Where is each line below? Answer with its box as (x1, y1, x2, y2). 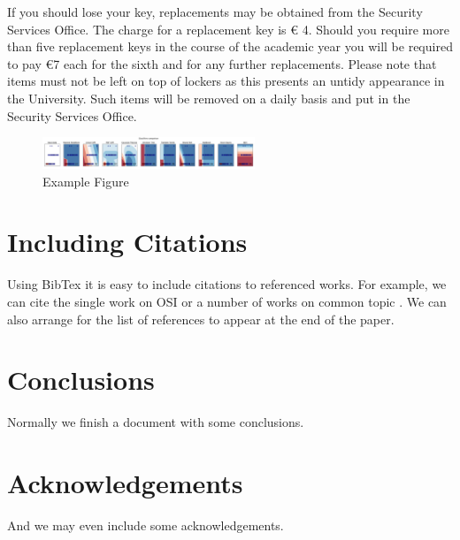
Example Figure (42, 171, 129, 190)
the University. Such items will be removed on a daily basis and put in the (7, 88, 410, 107)
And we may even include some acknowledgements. (7, 515, 284, 534)
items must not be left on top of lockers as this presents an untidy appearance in (7, 72, 445, 90)
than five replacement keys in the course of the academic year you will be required (7, 37, 453, 56)
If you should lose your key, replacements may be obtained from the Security (7, 3, 423, 20)
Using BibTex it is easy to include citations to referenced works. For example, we (7, 275, 447, 293)
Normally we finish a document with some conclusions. (7, 413, 304, 431)
